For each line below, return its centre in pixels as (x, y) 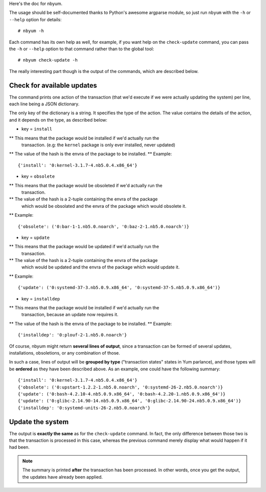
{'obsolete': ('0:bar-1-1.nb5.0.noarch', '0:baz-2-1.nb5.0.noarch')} (104, 226)
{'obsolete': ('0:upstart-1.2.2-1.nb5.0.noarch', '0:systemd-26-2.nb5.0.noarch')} (120, 387)
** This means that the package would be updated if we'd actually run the (84, 247)
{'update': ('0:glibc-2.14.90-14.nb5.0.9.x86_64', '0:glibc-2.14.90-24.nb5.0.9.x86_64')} (130, 401)
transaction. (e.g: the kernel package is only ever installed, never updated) (99, 145)
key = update (35, 237)
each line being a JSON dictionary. (44, 104)
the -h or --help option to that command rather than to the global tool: (82, 49)
